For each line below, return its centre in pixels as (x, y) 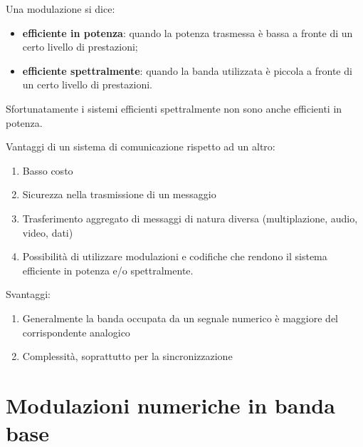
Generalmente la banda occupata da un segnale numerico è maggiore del (180, 318)
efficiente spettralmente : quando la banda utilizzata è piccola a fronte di (187, 70)
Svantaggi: (28, 294)
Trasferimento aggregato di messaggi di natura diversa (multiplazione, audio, (190, 218)
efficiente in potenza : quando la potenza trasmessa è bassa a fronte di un (188, 32)
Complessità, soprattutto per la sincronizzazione (127, 356)
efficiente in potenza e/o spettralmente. (108, 270)
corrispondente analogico (76, 332)
